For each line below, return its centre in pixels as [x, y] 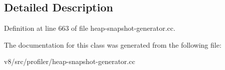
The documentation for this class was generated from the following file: [113, 44]
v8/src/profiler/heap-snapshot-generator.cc [70, 61]
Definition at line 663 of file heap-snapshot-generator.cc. [90, 28]
